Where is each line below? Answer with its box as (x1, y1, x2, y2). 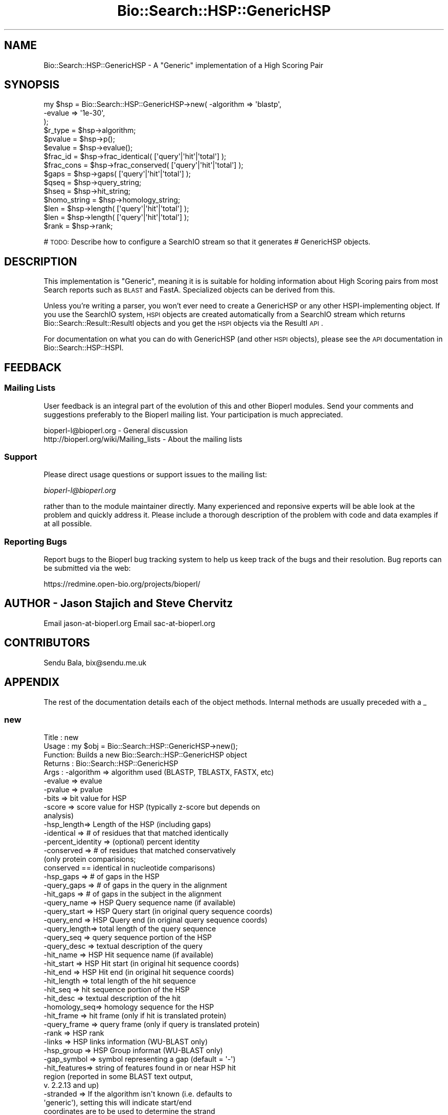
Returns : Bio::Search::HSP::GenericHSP (43, 759, 178, 768)
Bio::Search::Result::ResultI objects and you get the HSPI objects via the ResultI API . (43, 319, 323, 328)
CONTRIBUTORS (4, 636, 90, 650)
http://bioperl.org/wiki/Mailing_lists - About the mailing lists (43, 434, 242, 443)
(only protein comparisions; (43, 855, 136, 864)
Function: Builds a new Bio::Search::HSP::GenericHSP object (43, 750, 247, 760)
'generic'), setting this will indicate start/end (43, 1098, 192, 1107)
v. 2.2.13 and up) (43, 1081, 99, 1090)
